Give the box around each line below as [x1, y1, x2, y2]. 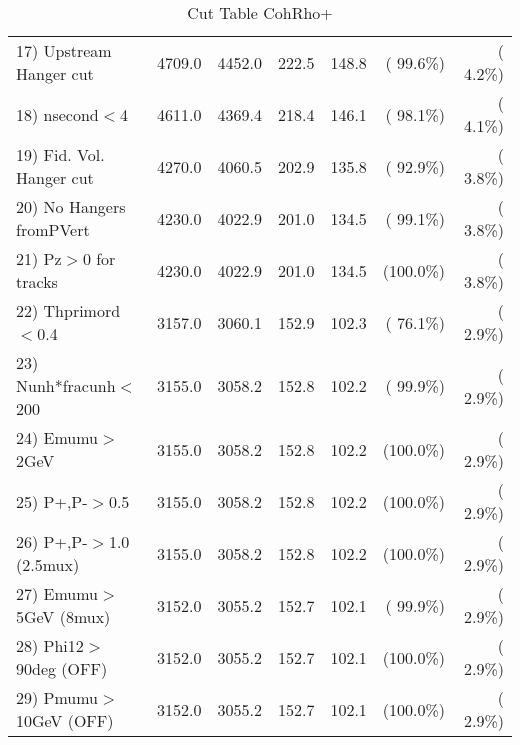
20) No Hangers [16, 195, 126, 218]
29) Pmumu [16, 686, 99, 709]
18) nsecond [16, 102, 99, 126]
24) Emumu [16, 426, 99, 449]
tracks [16, 270, 58, 293]
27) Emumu [16, 582, 99, 605]
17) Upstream [16, 39, 112, 62]
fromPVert [16, 218, 90, 241]
